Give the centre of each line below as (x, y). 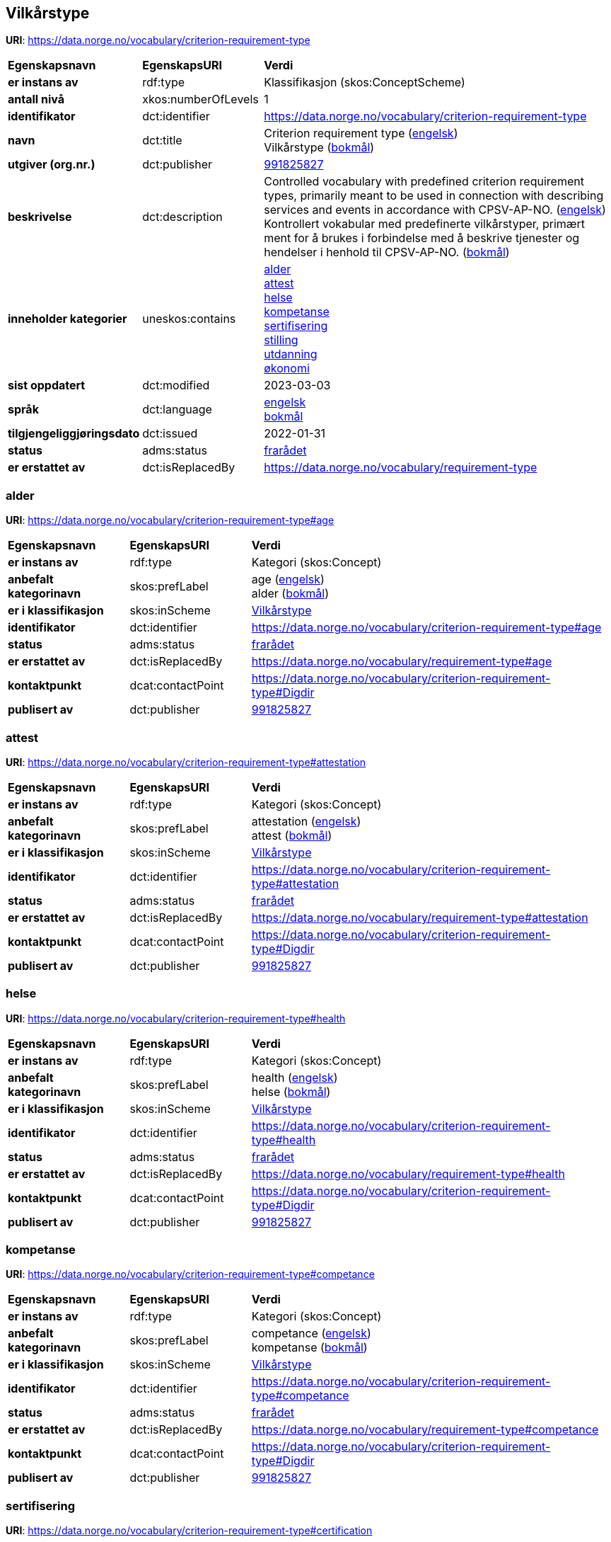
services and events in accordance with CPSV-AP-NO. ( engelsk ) (435, 210)
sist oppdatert (47, 385)
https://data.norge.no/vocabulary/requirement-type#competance (425, 1430)
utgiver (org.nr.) (52, 165)
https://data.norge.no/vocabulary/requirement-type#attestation (420, 917)
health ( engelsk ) (295, 1077)
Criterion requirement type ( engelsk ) (361, 133)
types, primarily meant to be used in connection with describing (434, 196)
